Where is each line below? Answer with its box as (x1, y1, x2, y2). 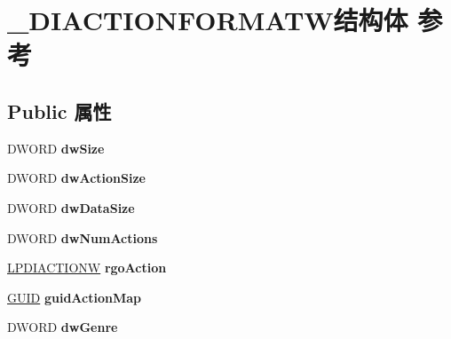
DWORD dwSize (7, 138, 105, 157)
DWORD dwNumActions (7, 228, 158, 247)
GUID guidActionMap (7, 288, 141, 306)
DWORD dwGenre (7, 318, 118, 336)
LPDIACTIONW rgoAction (7, 258, 167, 277)
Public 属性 (7, 97, 112, 124)
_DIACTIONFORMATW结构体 (7, 2, 408, 38)
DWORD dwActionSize (7, 169, 146, 187)
